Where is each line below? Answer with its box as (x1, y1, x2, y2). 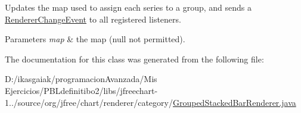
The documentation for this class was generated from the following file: (5, 52, 264, 65)
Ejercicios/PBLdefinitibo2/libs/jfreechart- (5, 84, 158, 96)
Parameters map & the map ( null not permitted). (5, 33, 185, 45)
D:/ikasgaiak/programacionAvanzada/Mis (5, 73, 157, 85)
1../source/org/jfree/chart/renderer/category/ (5, 96, 173, 108)
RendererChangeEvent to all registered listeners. (5, 12, 181, 25)
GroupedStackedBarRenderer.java (172, 96, 296, 108)
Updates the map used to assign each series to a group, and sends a (5, 1, 252, 13)
